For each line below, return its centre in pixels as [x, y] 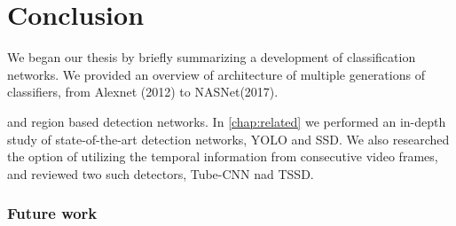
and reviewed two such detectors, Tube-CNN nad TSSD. [161, 173]
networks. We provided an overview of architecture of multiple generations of [216, 74]
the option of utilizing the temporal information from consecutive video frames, [223, 156]
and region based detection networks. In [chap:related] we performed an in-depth [227, 121]
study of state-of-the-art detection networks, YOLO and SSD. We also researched [228, 139]
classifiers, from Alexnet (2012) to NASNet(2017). [143, 92]
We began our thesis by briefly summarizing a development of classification [212, 57]
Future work [52, 213]
